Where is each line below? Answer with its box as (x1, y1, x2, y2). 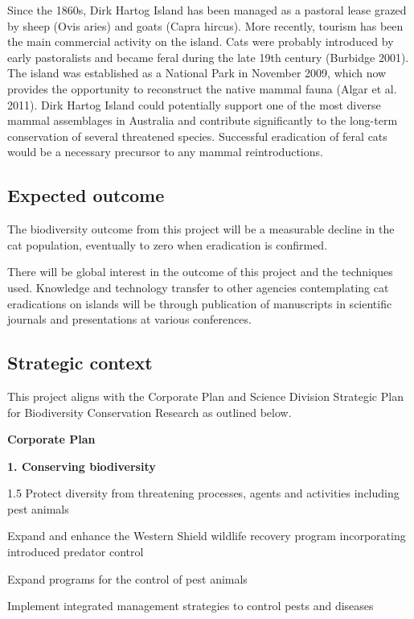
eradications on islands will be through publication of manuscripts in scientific (7, 295, 392, 312)
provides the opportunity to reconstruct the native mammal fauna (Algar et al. (7, 80, 397, 97)
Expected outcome (7, 183, 165, 208)
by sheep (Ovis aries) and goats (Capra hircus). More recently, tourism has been (7, 17, 404, 34)
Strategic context (7, 350, 153, 375)
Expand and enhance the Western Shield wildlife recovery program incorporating (7, 527, 406, 544)
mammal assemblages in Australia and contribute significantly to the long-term (7, 112, 398, 129)
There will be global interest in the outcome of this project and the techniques (7, 263, 393, 280)
